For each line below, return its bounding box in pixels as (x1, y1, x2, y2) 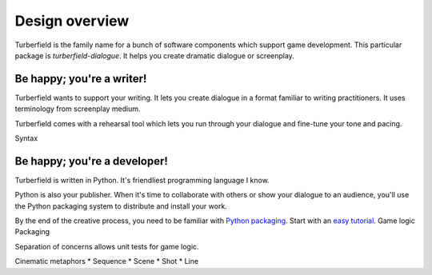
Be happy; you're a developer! (14, 154, 168, 168)
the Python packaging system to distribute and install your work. (14, 201, 227, 211)
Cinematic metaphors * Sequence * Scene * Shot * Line (14, 257, 199, 266)
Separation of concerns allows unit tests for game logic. (14, 241, 199, 251)
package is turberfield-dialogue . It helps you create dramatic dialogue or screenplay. (14, 50, 295, 60)
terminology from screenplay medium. (14, 104, 141, 114)
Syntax (14, 134, 38, 143)
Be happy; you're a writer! (14, 72, 147, 86)
